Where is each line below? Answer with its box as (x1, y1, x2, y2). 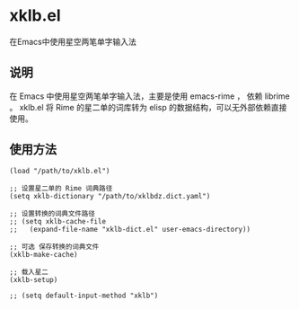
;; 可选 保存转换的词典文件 (9, 242, 100, 252)
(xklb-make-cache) (9, 250, 78, 259)
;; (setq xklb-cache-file (9, 216, 106, 225)
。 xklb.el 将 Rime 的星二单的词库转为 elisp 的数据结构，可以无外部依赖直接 (9, 102, 287, 112)
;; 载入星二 (9, 267, 49, 277)
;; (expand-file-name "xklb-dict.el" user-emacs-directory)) (9, 225, 251, 234)
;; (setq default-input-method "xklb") (9, 291, 159, 300)
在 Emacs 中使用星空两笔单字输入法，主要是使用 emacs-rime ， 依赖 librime (9, 91, 290, 102)
